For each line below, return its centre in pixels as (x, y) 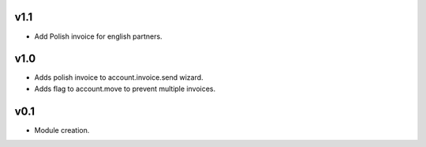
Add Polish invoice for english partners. (98, 36)
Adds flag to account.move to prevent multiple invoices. (125, 89)
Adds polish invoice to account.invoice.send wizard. (119, 77)
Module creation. (62, 130)
